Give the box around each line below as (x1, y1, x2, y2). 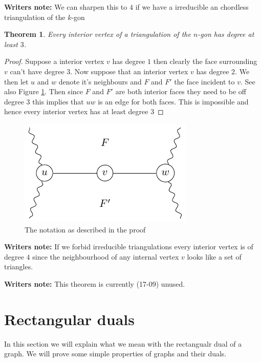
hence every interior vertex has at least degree (4, 106, 148, 117)
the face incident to (174, 76, 235, 87)
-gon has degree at (198, 29, 254, 39)
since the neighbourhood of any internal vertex (32, 251, 179, 262)
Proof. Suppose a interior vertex (4, 56, 104, 67)
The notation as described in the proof (25, 224, 146, 235)
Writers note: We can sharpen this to (4, 2, 127, 12)
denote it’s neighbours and (58, 76, 142, 87)
